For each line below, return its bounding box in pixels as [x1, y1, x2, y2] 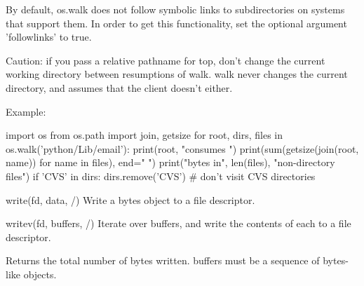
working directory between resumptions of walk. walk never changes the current [6, 67, 348, 81]
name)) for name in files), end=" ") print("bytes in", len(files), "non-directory [6, 155, 335, 170]
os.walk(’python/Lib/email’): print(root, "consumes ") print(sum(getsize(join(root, [6, 141, 359, 156]
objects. [23, 266, 57, 281]
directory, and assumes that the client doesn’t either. [6, 80, 233, 95]
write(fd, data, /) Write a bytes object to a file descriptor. [6, 192, 255, 207]
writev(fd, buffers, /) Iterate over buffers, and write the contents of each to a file [6, 216, 351, 231]
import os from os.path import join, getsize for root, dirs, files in [6, 128, 283, 142]
